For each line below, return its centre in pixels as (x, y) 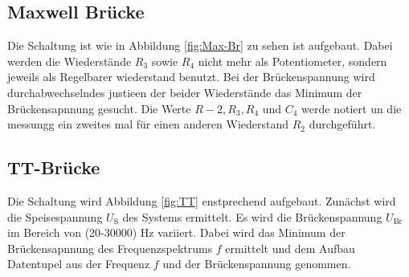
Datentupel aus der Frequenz (79, 264)
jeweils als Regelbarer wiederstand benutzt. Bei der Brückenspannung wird (191, 77)
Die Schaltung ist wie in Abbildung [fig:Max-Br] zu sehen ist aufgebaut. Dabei (200, 45)
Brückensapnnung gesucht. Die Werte (99, 108)
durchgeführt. (342, 124)
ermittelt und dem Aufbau (290, 248)
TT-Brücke (54, 167)
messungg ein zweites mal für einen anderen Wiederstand (148, 124)
